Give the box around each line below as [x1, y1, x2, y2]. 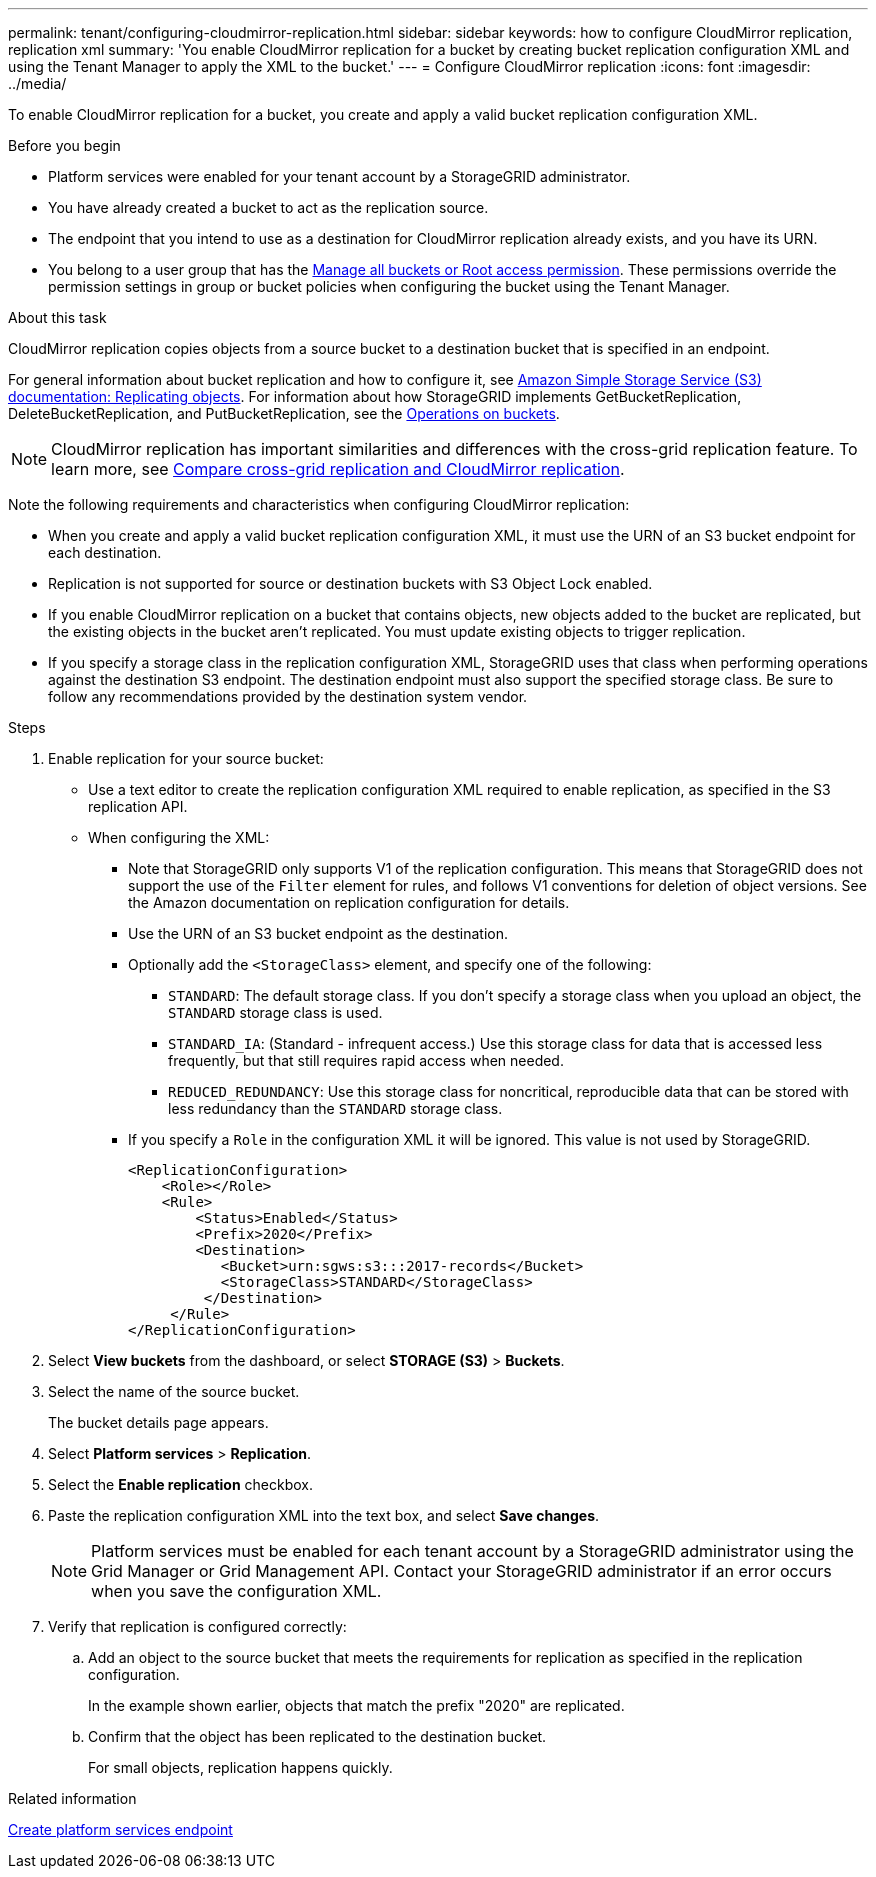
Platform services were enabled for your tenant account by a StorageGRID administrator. [48, 168, 631, 185]
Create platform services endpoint [8, 1821, 233, 1838]
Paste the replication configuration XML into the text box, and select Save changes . [48, 1507, 600, 1524]
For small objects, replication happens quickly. [88, 1759, 393, 1776]
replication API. [88, 798, 188, 815]
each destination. [48, 544, 162, 561]
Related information [8, 1790, 137, 1807]
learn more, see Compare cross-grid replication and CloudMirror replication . [51, 459, 625, 479]
